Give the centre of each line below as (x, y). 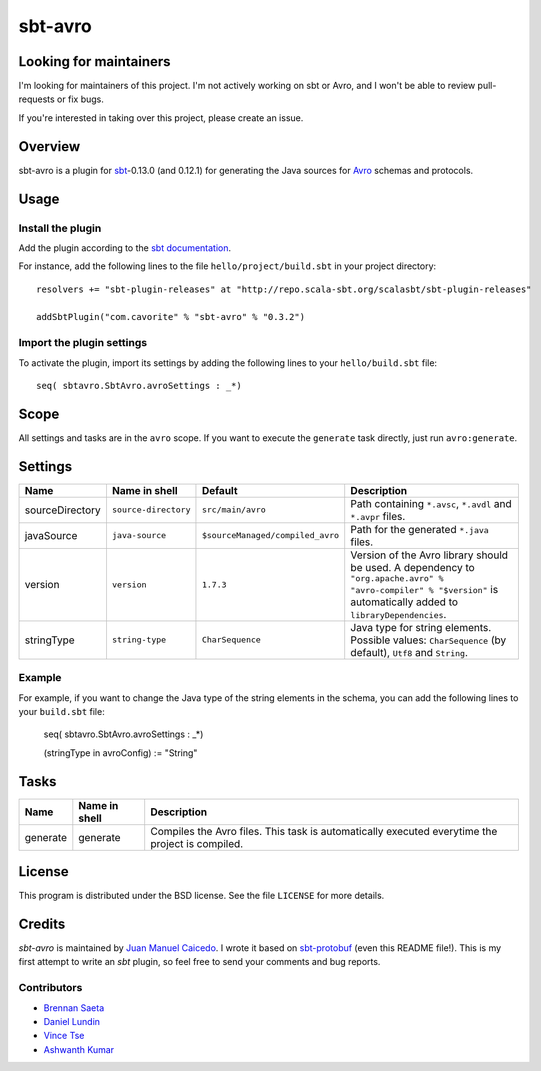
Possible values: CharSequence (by (428, 640)
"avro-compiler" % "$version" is (424, 589)
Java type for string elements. (421, 627)
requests (36, 99)
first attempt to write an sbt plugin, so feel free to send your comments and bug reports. (199, 962)
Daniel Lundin (71, 1021)
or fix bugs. (80, 99)
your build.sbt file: (61, 711)
